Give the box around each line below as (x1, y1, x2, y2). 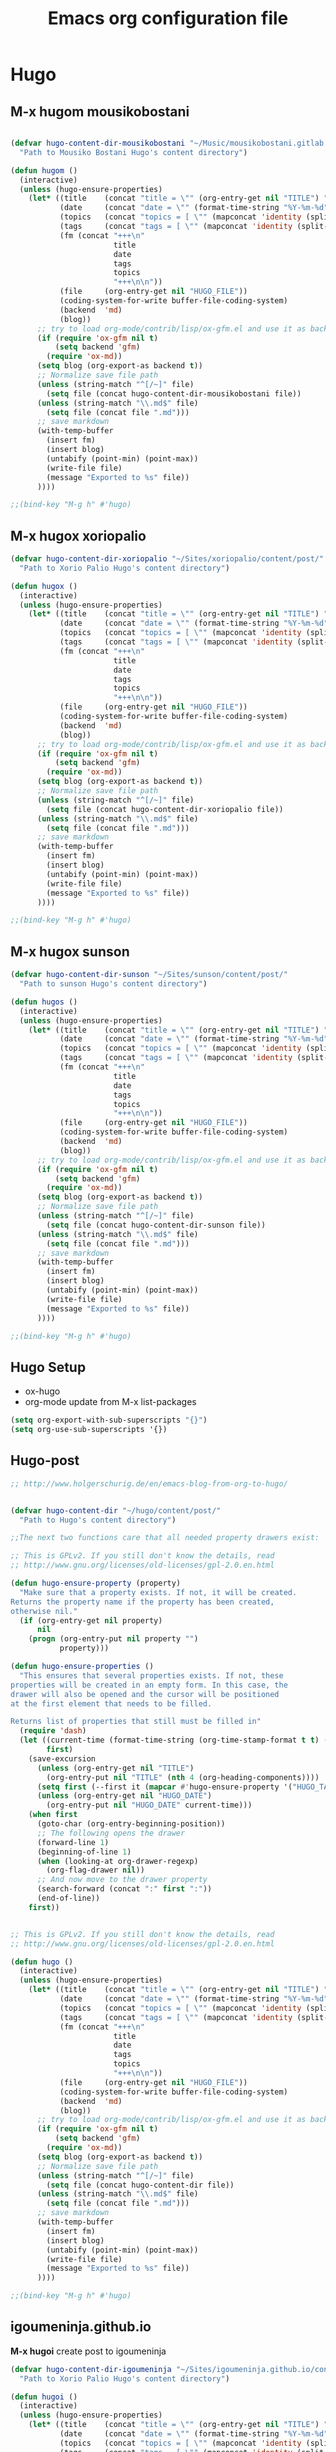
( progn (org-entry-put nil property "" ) (28, 1634, 199, 1644)
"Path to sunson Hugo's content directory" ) (19, 979, 208, 989)
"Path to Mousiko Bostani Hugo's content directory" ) (19, 147, 248, 157)
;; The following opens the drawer (36, 1828, 186, 1838)
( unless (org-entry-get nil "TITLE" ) (36, 1763, 195, 1773)
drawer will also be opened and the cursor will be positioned (10, 1689, 280, 1699)
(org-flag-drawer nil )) (46, 1865, 145, 1876)
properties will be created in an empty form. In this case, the (10, 1680, 288, 1690)
